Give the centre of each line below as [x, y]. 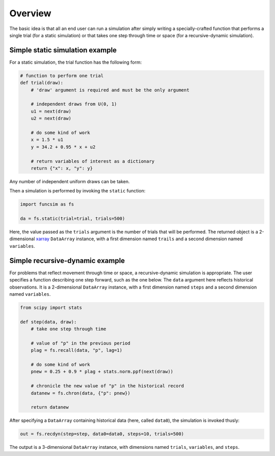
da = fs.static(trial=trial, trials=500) [73, 219]
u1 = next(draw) [51, 111]
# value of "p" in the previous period [81, 343]
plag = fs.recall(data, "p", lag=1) [76, 350]
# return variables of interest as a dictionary [93, 161]
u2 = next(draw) [51, 119]
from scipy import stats [51, 307]
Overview [30, 13]
